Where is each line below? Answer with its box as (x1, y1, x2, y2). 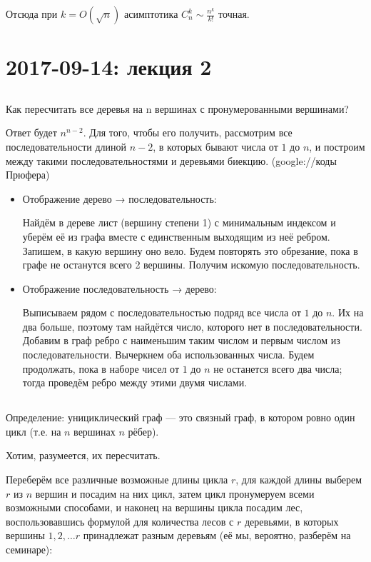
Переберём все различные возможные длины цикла (6, 472, 228, 487)
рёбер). (128, 423, 159, 438)
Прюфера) (6, 167, 50, 182)
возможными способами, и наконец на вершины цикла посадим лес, (6, 500, 303, 515)
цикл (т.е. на (6, 423, 61, 438)
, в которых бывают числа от (153, 139, 278, 154)
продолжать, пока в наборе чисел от (22, 361, 180, 376)
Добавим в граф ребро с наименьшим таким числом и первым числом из (22, 333, 340, 348)
